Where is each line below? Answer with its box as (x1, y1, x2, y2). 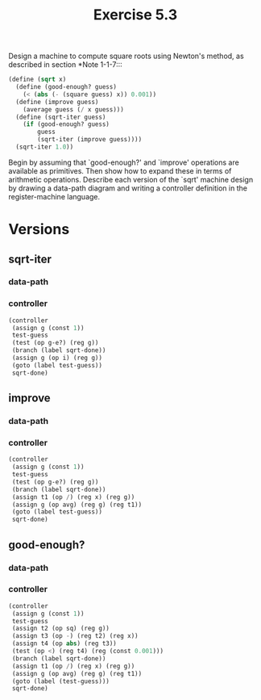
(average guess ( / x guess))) (23, 105, 125, 114)
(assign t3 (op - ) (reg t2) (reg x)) (11, 632, 139, 640)
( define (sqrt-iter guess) (15, 113, 106, 121)
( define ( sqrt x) (8, 75, 67, 84)
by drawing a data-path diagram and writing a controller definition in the (8, 183, 248, 193)
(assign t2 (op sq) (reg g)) (11, 624, 110, 633)
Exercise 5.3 (93, 6, 178, 24)
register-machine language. (8, 191, 101, 201)
